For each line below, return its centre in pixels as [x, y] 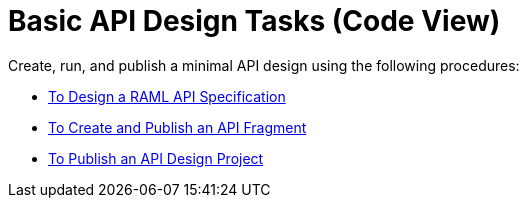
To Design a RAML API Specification [167, 96]
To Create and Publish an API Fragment [177, 127]
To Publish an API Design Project [156, 158]
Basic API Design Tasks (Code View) [254, 21]
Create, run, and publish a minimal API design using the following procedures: [264, 65]
